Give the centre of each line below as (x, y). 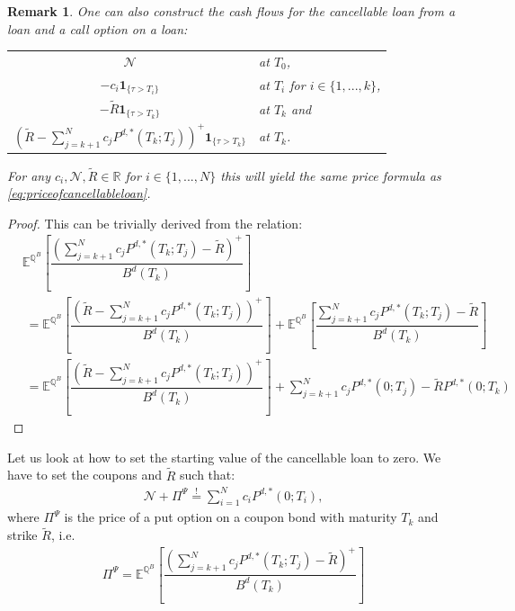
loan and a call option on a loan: (98, 28)
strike (22, 535)
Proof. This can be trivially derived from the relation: (155, 223)
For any (29, 175)
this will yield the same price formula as (331, 175)
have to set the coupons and (85, 475)
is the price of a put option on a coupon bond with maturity (231, 517)
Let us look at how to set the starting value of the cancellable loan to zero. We (224, 457)
